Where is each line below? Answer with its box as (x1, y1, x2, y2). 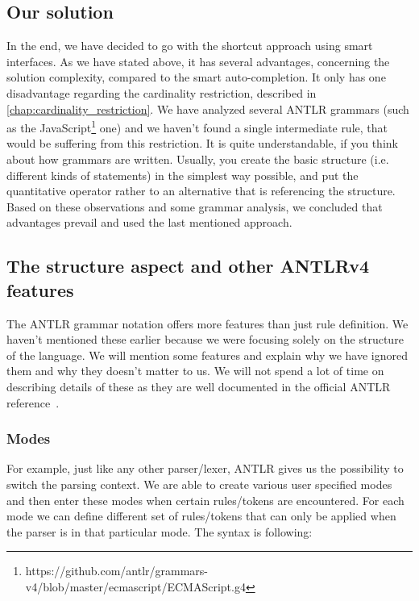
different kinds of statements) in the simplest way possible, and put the (6, 166, 359, 183)
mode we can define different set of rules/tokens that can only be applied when (6, 507, 396, 524)
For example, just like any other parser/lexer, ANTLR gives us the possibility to (6, 460, 404, 477)
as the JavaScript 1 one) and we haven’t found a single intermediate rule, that (6, 117, 388, 136)
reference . (6, 394, 60, 411)
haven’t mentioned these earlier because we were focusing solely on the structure (6, 331, 404, 348)
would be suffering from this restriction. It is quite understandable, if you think (6, 135, 398, 152)
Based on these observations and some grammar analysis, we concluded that (6, 198, 383, 215)
